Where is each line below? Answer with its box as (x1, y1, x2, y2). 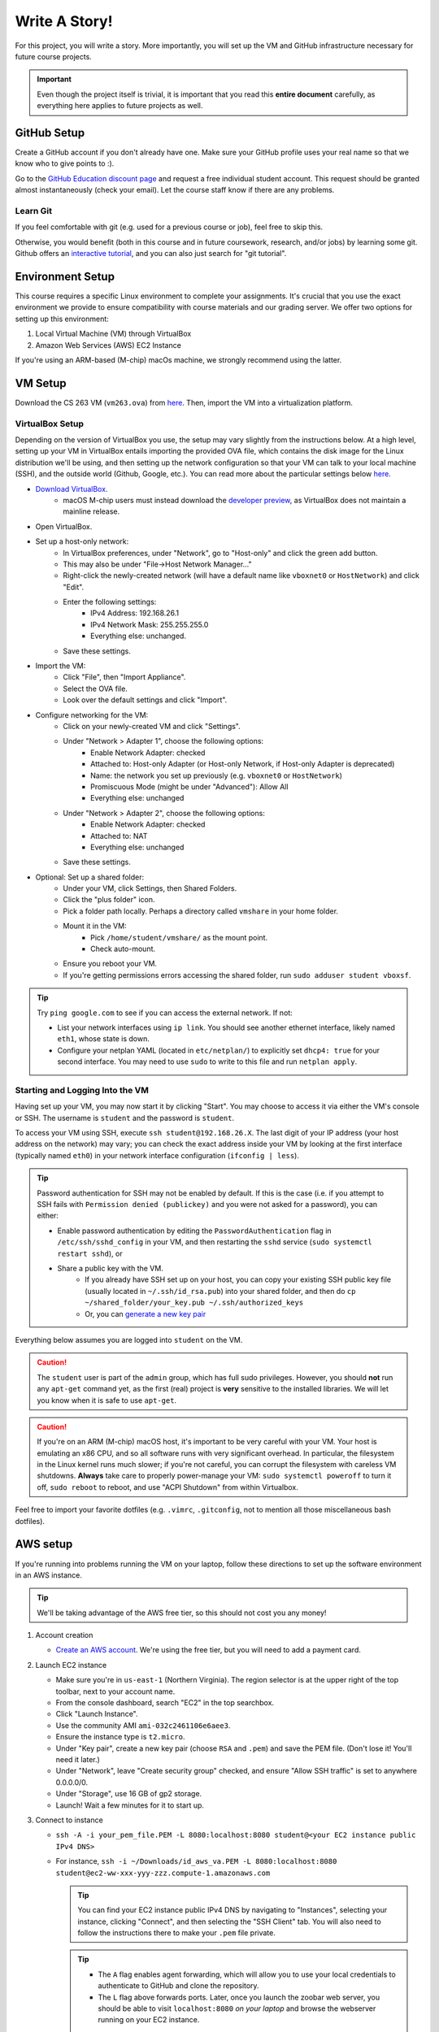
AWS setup (15, 1537, 73, 1552)
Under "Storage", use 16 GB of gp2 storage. (55, 1789, 202, 1799)
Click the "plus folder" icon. (63, 895, 155, 905)
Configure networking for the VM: (35, 710, 149, 719)
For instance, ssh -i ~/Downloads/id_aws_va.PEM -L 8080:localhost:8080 (55, 1856, 337, 1866)
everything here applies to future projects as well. (37, 101, 203, 111)
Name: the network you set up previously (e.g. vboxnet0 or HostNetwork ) (90, 771, 343, 780)
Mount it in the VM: (63, 921, 127, 931)
